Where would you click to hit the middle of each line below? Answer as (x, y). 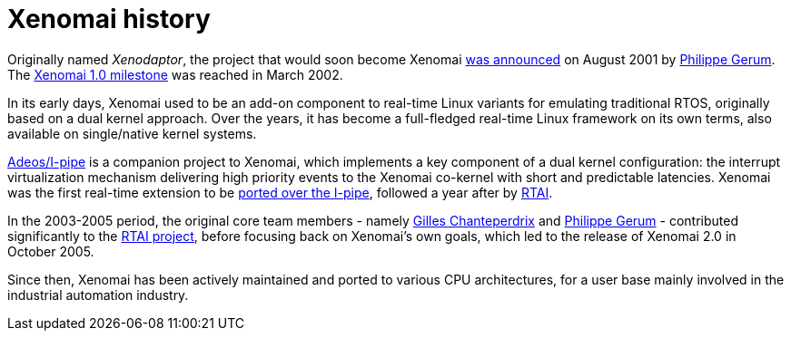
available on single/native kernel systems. (132, 133)
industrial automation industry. (98, 295)
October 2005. (51, 251)
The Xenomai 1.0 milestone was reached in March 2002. (175, 74)
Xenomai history (109, 19)
